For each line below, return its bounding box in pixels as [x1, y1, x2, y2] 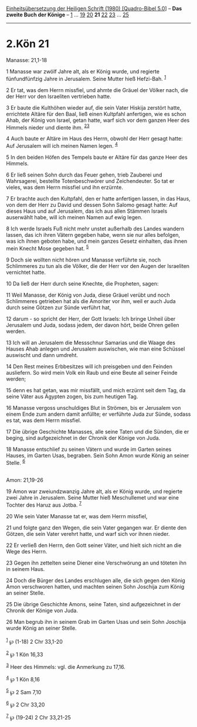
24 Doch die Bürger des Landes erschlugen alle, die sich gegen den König [6, 577, 186, 584]
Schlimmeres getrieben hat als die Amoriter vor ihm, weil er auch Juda [6, 297, 176, 304]
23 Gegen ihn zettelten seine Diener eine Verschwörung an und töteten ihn [6, 559, 186, 566]
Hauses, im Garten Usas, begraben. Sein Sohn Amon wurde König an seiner [6, 451, 189, 459]
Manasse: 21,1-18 [6, 56, 47, 63]
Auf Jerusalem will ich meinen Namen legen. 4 [6, 141, 118, 149]
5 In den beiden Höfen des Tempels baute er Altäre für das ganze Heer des [6, 154, 188, 161]
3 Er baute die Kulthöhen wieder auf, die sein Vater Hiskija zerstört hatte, [6, 104, 182, 111]
